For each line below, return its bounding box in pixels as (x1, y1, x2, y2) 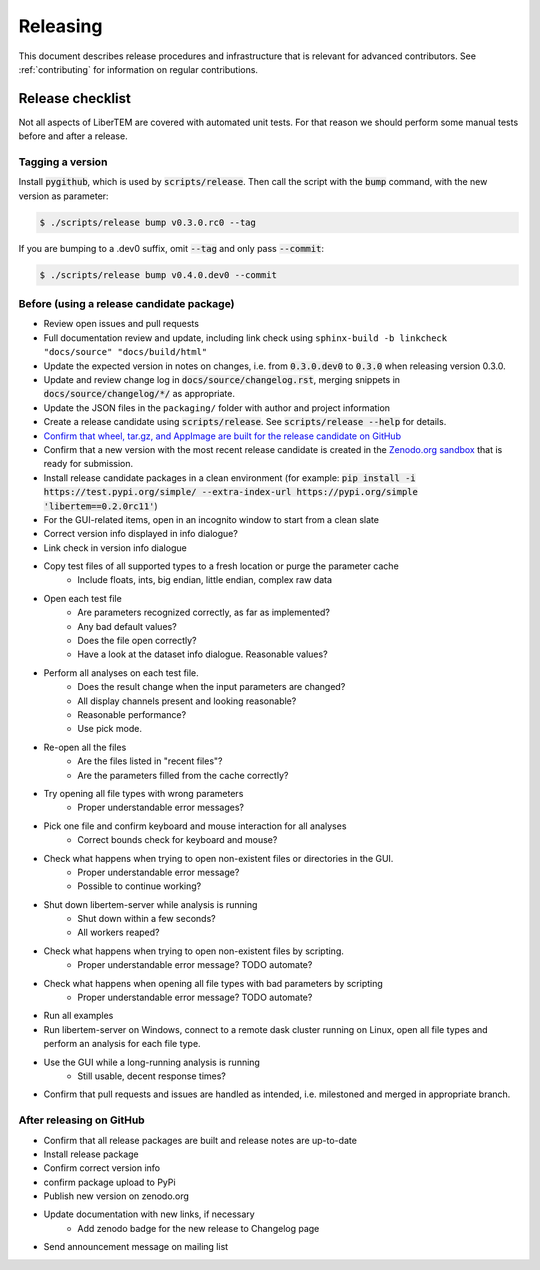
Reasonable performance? (77, 709, 187, 720)
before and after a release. (18, 130, 129, 142)
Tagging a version (18, 155, 108, 169)
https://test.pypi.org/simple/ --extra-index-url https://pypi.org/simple (43, 486, 419, 498)
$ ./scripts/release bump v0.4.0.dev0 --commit (39, 269, 277, 280)
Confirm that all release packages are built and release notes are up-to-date (43, 1134, 357, 1146)
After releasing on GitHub (18, 1113, 145, 1127)
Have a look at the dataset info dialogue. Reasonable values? (77, 648, 329, 660)
